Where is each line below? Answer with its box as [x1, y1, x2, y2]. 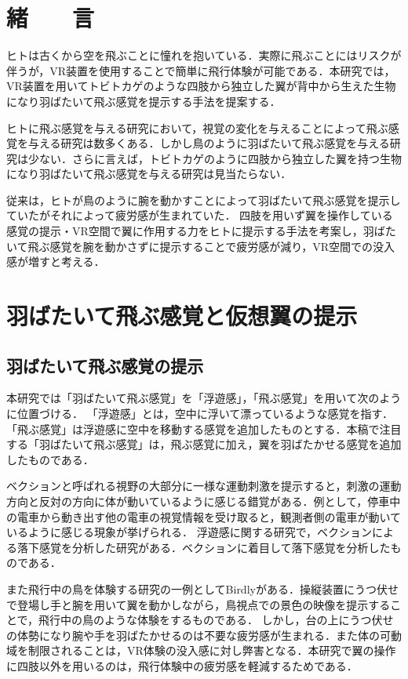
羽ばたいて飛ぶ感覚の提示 [6, 353, 204, 377]
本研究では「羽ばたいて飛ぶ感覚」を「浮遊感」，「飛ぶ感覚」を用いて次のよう [6, 390, 402, 406]
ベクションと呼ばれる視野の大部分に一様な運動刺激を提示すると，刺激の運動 [6, 477, 402, 494]
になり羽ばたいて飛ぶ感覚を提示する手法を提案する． [6, 93, 281, 109]
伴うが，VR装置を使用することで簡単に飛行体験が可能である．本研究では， [6, 62, 395, 78]
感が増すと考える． [6, 253, 105, 270]
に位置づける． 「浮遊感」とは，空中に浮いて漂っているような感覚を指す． [6, 405, 393, 422]
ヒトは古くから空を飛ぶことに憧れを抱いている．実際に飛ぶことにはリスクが [6, 47, 402, 64]
